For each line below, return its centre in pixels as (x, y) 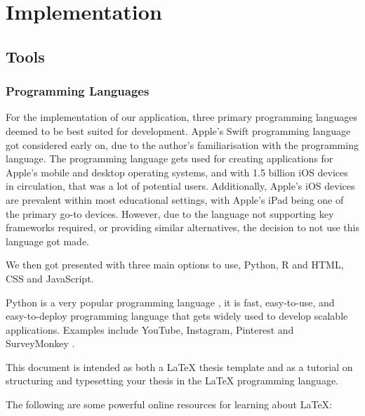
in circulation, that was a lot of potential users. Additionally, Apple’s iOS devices (180, 186)
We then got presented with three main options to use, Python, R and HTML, (175, 265)
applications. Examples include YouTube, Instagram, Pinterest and (150, 329)
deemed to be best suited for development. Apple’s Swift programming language (178, 130)
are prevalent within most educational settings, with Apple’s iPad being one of (175, 199)
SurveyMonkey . (40, 343)
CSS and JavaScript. (50, 278)
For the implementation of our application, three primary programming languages (182, 117)
